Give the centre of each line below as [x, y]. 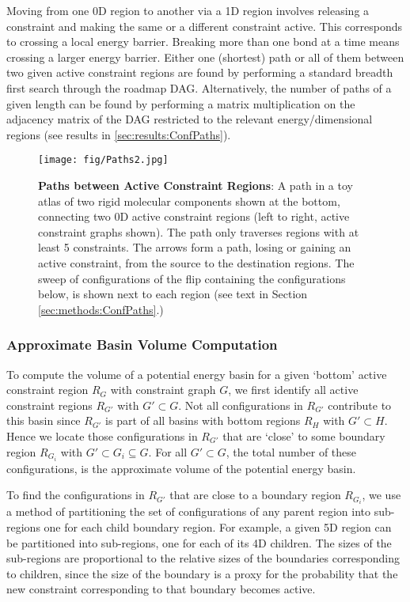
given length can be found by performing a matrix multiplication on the [181, 103]
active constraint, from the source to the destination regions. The [196, 262]
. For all [168, 451]
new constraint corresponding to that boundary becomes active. [161, 589]
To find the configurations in [76, 495]
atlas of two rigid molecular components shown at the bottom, [189, 201]
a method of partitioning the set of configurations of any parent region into [189, 511]
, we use [382, 495]
